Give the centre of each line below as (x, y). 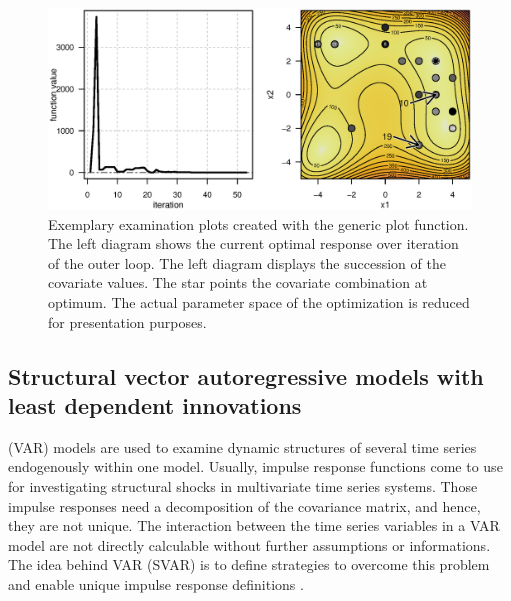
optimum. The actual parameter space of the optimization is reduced (259, 302)
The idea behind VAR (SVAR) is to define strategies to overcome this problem (249, 564)
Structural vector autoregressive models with (246, 375)
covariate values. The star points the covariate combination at (238, 282)
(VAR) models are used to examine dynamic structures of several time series (242, 446)
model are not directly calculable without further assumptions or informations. (249, 544)
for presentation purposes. (127, 321)
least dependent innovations (155, 405)
